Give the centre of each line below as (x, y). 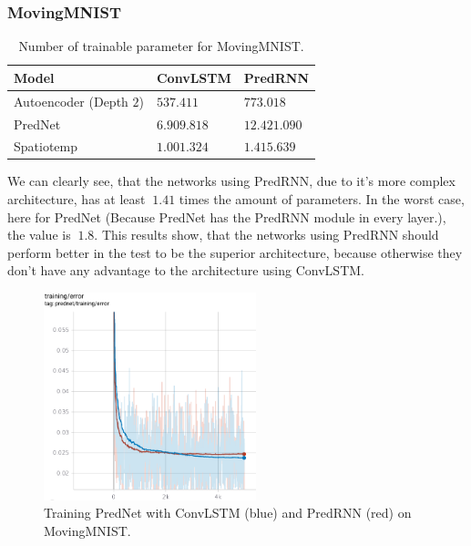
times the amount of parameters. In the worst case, (322, 199)
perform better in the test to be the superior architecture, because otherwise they (235, 252)
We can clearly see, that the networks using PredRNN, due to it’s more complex (231, 181)
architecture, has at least (77, 199)
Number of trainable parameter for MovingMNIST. (161, 46)
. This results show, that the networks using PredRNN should (266, 235)
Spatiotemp (46, 146)
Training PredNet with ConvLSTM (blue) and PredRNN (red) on (228, 513)
